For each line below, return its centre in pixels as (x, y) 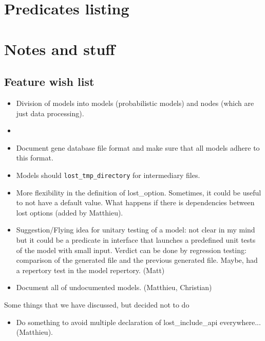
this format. (35, 158)
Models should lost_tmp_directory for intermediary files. (108, 175)
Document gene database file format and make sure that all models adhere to (138, 147)
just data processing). (50, 113)
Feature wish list (49, 82)
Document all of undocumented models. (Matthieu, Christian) (114, 287)
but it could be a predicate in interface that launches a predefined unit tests (136, 239)
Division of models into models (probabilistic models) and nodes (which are (135, 103)
